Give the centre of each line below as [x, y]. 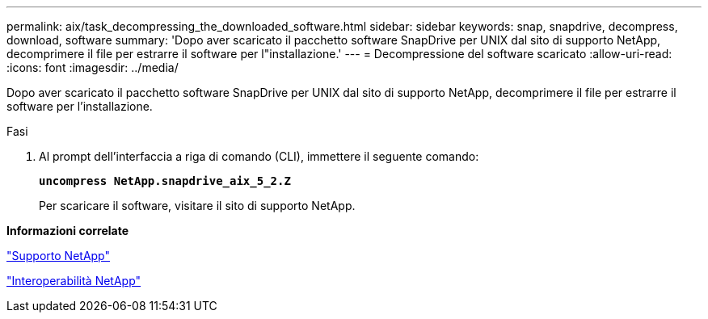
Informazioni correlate [68, 231]
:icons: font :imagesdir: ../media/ [93, 67]
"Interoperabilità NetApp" [74, 281]
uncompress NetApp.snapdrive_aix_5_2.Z [165, 181]
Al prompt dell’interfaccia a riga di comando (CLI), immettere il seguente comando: [259, 156]
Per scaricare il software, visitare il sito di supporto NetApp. [197, 206]
